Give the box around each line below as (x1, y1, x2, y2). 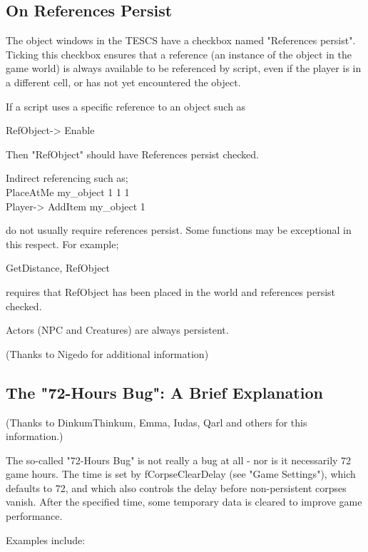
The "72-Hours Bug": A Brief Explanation (6, 381, 323, 403)
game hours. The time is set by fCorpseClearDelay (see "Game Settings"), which (6, 466, 356, 481)
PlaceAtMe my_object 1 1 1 (6, 184, 130, 199)
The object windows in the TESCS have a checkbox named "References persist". (6, 33, 356, 48)
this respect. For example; (6, 236, 119, 251)
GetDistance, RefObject (6, 260, 111, 275)
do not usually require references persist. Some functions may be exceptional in (6, 223, 352, 237)
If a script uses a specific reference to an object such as (6, 98, 246, 113)
